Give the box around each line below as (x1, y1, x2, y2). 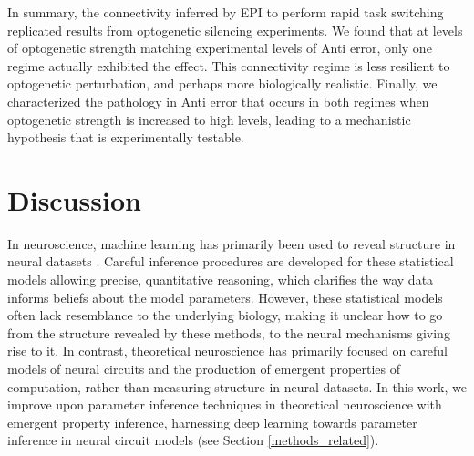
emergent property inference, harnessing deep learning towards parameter (7, 412, 417, 431)
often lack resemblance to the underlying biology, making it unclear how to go (7, 306, 443, 325)
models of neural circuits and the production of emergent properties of (7, 359, 400, 378)
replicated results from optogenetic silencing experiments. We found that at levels (7, 20, 463, 39)
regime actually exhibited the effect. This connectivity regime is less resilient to (7, 56, 450, 75)
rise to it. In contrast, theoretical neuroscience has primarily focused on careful (7, 341, 448, 360)
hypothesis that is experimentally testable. (7, 128, 244, 147)
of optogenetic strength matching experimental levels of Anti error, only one (7, 38, 432, 57)
